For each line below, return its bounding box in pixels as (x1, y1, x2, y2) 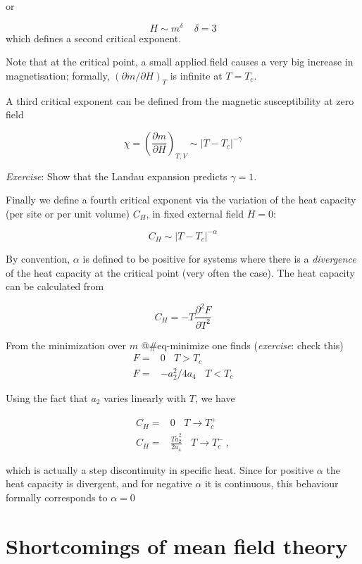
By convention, (6, 251, 70, 265)
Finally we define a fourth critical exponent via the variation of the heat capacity (6, 192, 356, 207)
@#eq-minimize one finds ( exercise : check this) (141, 337, 344, 352)
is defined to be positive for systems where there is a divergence (82, 251, 356, 265)
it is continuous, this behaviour (204, 476, 339, 491)
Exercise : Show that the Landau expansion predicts (6, 168, 227, 183)
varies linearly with (104, 390, 187, 405)
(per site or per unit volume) (6, 206, 130, 220)
